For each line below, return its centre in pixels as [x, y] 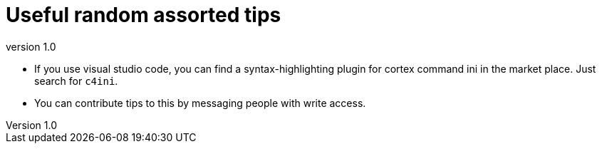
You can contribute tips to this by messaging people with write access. [200, 103]
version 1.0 [31, 46]
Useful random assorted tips [144, 15]
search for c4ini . [76, 81]
